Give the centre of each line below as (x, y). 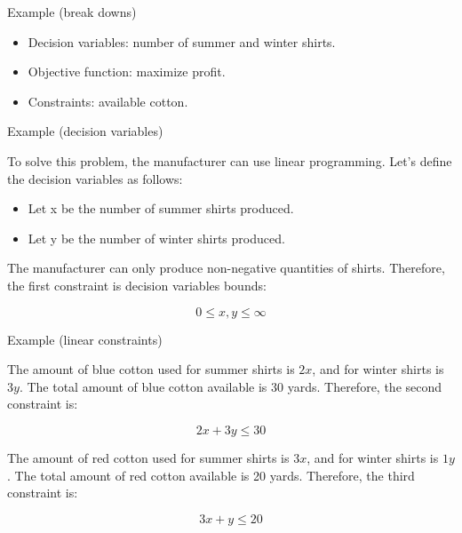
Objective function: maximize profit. (127, 72)
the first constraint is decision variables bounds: (137, 285)
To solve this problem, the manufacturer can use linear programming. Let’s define (230, 160)
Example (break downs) (72, 12)
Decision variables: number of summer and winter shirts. (182, 41)
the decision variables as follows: (95, 178)
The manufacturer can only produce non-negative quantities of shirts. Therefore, (226, 268)
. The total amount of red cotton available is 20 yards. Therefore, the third (211, 475)
